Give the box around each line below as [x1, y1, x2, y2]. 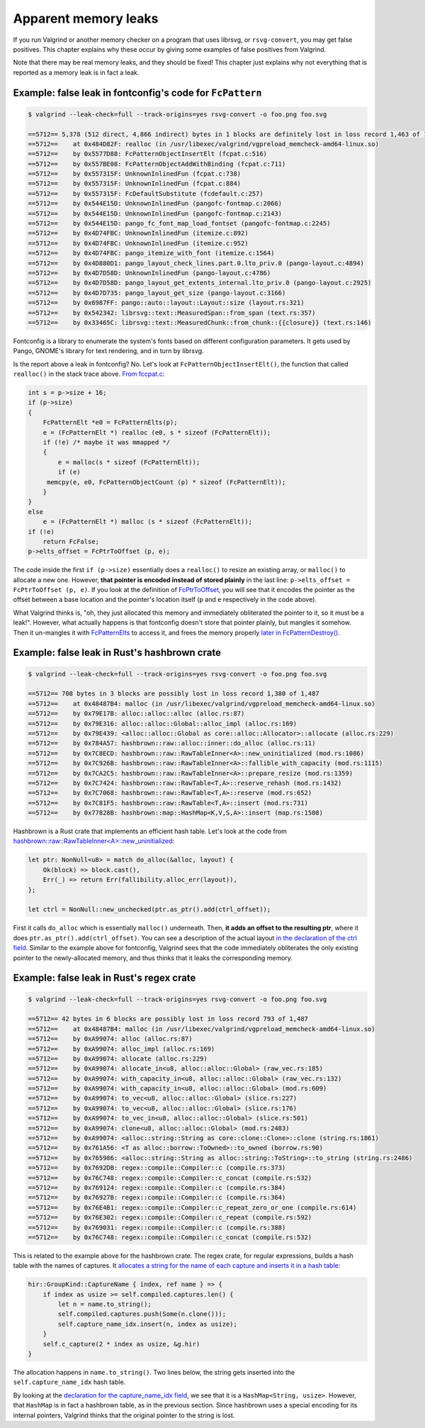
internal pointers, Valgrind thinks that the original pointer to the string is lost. [13, 1411, 235, 1419]
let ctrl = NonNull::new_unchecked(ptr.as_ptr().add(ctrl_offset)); [28, 905, 271, 914]
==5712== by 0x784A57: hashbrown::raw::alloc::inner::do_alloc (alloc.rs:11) [28, 740, 316, 747]
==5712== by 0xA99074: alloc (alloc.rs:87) [28, 1035, 193, 1043]
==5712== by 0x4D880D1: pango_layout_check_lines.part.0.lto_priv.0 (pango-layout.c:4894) [28, 259, 365, 267]
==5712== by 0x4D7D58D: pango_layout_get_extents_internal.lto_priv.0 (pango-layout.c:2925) [28, 279, 372, 287]
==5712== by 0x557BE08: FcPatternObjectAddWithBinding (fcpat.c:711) [28, 160, 286, 168]
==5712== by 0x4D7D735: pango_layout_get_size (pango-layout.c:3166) [28, 289, 286, 297]
